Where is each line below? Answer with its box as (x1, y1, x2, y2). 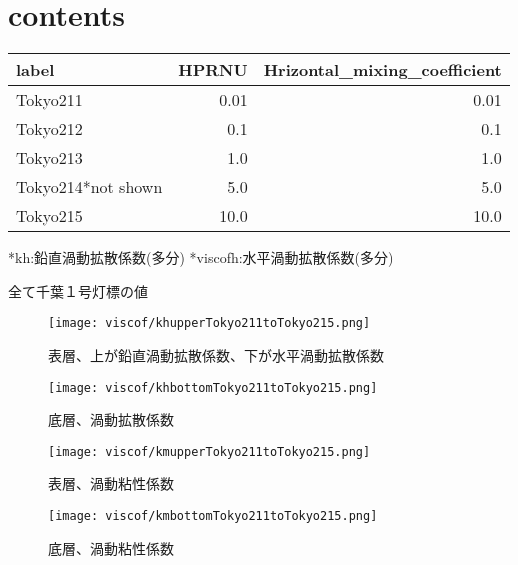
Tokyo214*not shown (16, 175, 163, 199)
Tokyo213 (16, 146, 83, 170)
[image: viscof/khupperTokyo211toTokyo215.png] (48, 316, 371, 331)
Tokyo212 (16, 117, 83, 141)
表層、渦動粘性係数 (48, 473, 174, 494)
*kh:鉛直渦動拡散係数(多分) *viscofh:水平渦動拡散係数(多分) (8, 247, 394, 268)
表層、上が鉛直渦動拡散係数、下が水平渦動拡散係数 (48, 344, 384, 365)
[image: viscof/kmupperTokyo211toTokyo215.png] (48, 444, 371, 459)
